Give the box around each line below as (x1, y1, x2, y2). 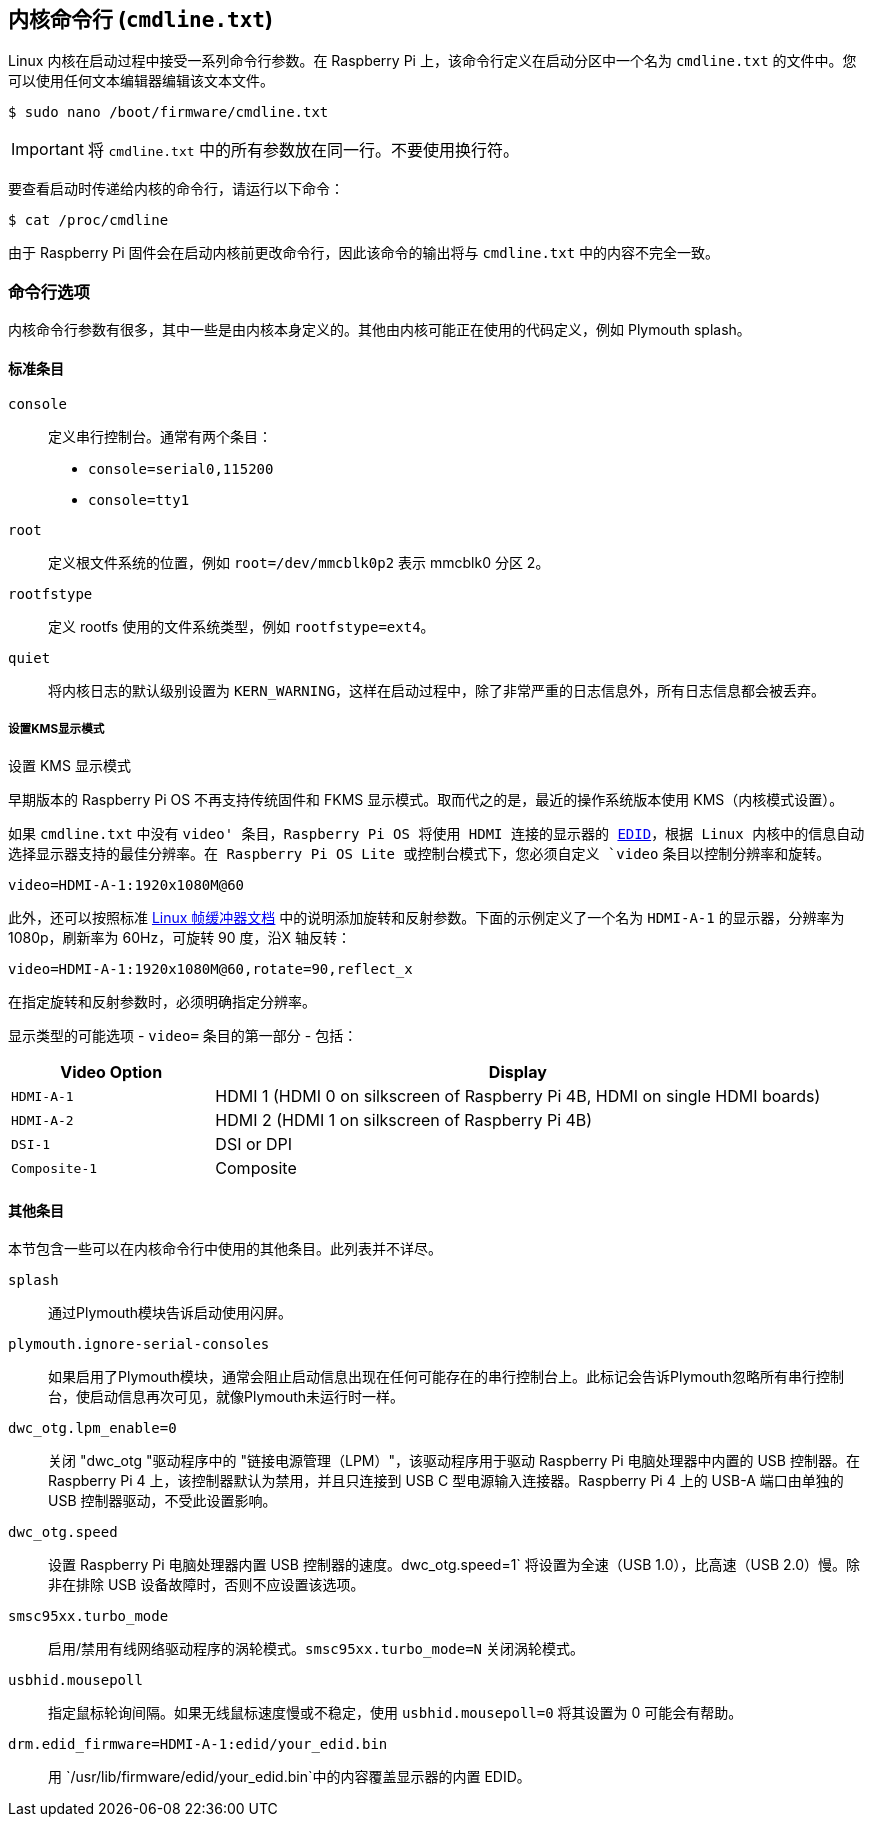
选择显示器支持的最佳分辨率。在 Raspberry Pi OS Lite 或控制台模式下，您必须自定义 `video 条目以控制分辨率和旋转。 (8, 845, 831, 863)
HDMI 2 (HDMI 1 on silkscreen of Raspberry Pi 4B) (215, 1110, 593, 1131)
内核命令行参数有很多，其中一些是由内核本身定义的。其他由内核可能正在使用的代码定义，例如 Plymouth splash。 (8, 321, 751, 339)
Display (488, 1062, 547, 1083)
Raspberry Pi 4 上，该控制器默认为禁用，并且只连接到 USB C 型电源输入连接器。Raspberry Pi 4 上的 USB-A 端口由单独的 (48, 1472, 844, 1490)
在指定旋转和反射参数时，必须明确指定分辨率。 (8, 993, 316, 1011)
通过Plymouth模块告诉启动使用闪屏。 (48, 1304, 293, 1322)
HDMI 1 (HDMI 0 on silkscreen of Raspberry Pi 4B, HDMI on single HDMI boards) (215, 1086, 821, 1107)
